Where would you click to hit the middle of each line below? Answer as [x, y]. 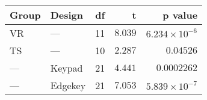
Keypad [66, 68]
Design [67, 15]
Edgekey [68, 85]
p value [180, 15]
